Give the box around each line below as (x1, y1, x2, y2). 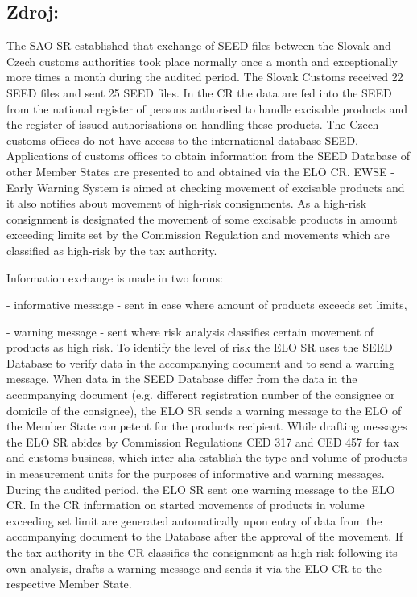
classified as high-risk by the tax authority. (6, 241, 217, 258)
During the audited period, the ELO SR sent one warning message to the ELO (6, 480, 395, 497)
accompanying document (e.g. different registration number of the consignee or (6, 386, 395, 403)
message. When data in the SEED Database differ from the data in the (6, 370, 357, 387)
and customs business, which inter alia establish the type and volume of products (6, 449, 407, 466)
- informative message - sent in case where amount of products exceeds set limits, (6, 296, 407, 313)
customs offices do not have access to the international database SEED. (6, 131, 358, 148)
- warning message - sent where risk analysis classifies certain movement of (6, 323, 374, 340)
